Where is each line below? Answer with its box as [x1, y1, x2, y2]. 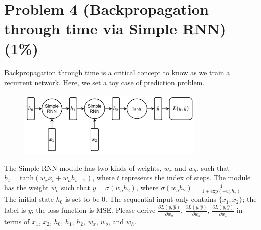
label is [4, 205, 26, 215]
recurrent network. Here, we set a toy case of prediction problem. [4, 77, 205, 88]
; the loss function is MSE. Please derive [31, 205, 156, 215]
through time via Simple [4, 18, 177, 39]
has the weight [4, 182, 49, 193]
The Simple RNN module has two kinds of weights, [4, 162, 162, 173]
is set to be [65, 194, 100, 204]
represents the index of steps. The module [122, 172, 251, 183]
